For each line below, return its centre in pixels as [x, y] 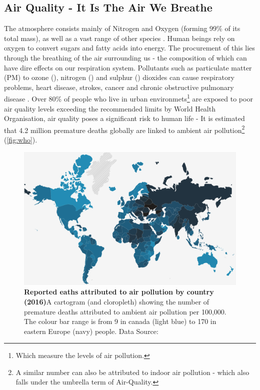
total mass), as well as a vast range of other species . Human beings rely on [119, 38]
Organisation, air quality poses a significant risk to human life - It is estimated [124, 118]
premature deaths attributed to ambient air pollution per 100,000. [125, 311]
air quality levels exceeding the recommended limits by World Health [110, 108]
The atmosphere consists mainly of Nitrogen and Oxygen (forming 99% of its [122, 28]
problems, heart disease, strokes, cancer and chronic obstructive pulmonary [119, 87]
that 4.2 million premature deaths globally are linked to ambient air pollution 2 [124, 129]
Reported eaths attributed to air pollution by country [119, 292]
